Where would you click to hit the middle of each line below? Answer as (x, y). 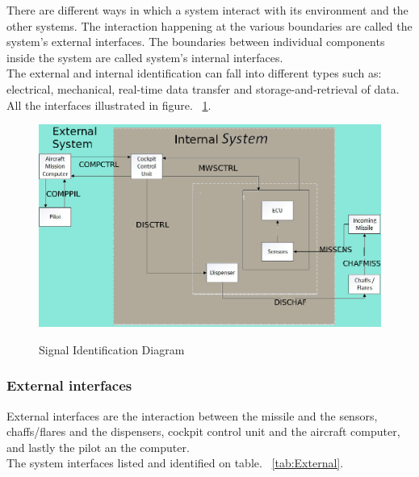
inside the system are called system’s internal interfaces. (145, 57)
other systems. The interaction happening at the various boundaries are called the (209, 25)
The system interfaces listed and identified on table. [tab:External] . (175, 463)
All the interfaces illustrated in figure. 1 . (109, 105)
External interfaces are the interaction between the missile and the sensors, (192, 415)
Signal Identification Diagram (112, 349)
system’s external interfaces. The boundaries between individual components (196, 42)
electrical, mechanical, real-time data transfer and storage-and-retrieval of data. (203, 88)
